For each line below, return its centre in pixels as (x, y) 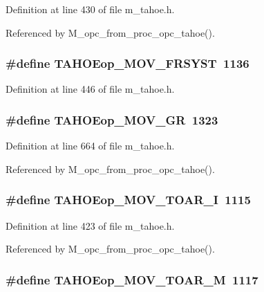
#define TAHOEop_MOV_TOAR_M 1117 (132, 279)
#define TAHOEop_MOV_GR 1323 (112, 119)
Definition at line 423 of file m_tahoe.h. (90, 225)
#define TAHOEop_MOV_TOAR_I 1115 (128, 200)
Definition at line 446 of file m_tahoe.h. (90, 89)
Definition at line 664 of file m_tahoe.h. (90, 146)
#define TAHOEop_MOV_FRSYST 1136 (128, 63)
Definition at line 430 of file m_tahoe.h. (90, 9)
